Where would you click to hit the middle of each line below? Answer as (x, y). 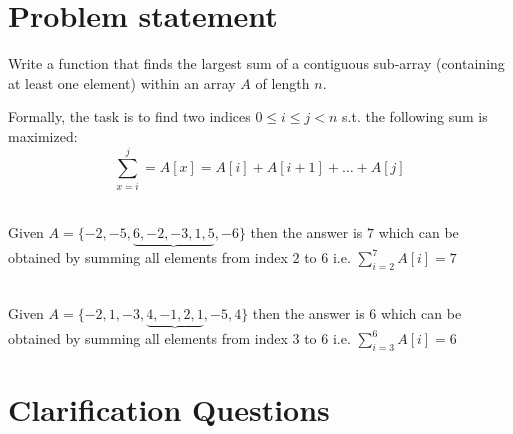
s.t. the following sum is (415, 116)
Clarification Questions (169, 409)
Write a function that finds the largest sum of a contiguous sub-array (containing (256, 63)
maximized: (43, 135)
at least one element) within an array (122, 82)
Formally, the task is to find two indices (129, 116)
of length (282, 82)
